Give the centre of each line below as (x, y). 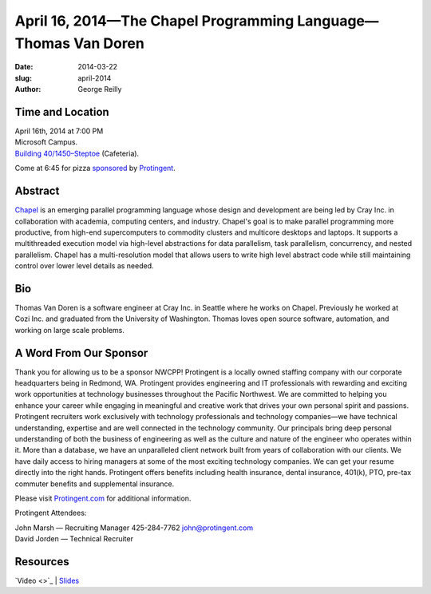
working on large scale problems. (70, 330)
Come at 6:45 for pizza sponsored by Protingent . (95, 168)
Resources (42, 562)
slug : (23, 78)
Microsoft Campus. (46, 142)
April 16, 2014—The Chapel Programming (154, 21)
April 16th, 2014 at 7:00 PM (59, 131)
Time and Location (62, 112)
